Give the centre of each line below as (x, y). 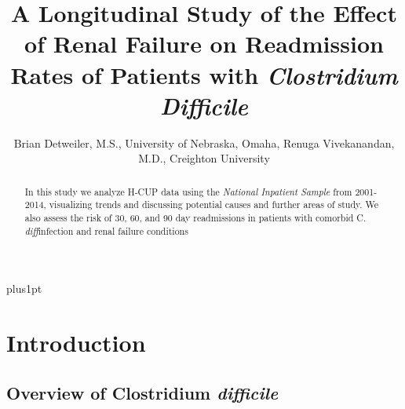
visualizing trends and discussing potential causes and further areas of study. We (214, 204)
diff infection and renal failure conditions (106, 230)
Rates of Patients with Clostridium (204, 75)
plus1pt (24, 288)
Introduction (76, 343)
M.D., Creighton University (204, 158)
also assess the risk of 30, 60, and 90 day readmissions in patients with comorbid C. (195, 217)
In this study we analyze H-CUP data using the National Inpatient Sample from (188, 191)
